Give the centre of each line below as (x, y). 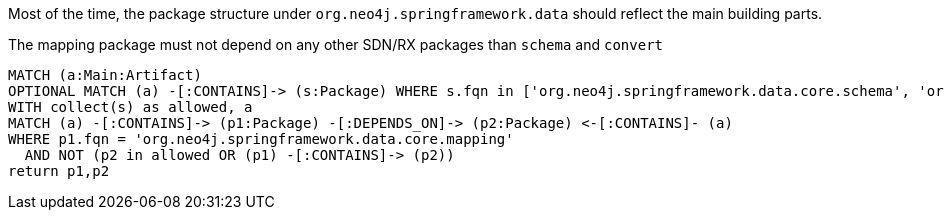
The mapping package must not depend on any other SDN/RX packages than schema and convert (335, 44)
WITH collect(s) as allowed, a (130, 107)
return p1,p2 (59, 171)
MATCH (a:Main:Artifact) (105, 75)
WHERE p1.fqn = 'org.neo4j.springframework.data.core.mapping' (261, 139)
